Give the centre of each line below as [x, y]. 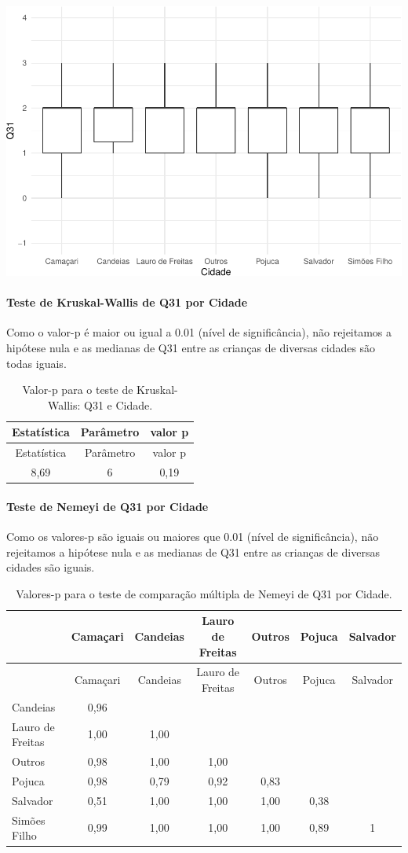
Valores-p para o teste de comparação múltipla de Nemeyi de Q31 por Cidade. [204, 593]
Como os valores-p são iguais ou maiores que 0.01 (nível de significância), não [193, 536]
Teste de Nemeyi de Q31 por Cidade [107, 506]
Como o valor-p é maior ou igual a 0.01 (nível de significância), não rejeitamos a [199, 332]
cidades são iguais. [51, 567]
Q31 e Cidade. [118, 404]
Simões [29, 820]
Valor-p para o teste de [78, 390]
